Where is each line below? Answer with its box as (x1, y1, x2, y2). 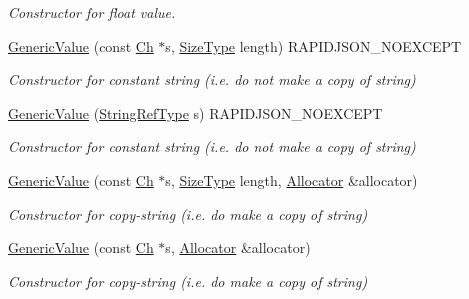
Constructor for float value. (8, 2, 176, 22)
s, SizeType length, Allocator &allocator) (165, 169, 418, 190)
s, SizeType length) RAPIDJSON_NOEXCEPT (165, 35, 462, 56)
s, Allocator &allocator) (165, 237, 311, 258)
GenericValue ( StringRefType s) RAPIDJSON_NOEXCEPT (8, 102, 383, 123)
